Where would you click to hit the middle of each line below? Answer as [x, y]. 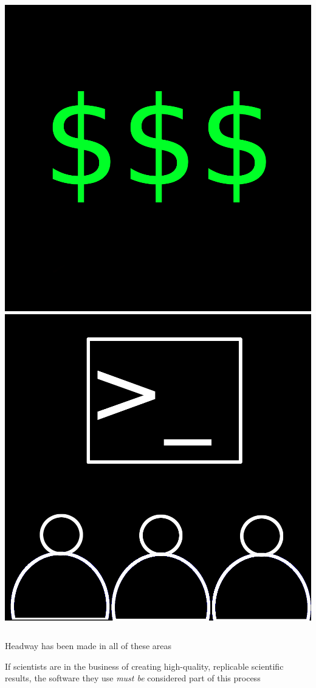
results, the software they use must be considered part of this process [133, 678]
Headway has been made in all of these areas [88, 646]
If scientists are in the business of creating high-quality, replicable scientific [144, 666]
